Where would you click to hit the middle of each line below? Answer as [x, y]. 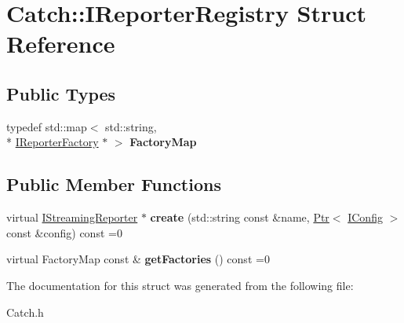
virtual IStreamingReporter [72, 217]
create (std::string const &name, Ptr [240, 217]
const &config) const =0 [64, 232]
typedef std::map [47, 126]
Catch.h [25, 312]
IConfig [365, 217]
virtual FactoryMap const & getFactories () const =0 [138, 259]
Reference [61, 44]
